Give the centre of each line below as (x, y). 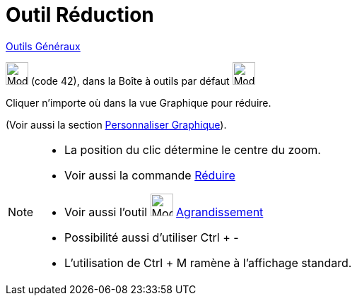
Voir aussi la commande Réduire (150, 175)
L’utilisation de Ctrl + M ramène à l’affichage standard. (208, 262)
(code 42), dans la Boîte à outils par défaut (130, 81)
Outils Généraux (43, 46)
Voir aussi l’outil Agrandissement (164, 212)
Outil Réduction (80, 15)
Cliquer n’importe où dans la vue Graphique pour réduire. (139, 102)
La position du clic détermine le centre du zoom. (193, 149)
